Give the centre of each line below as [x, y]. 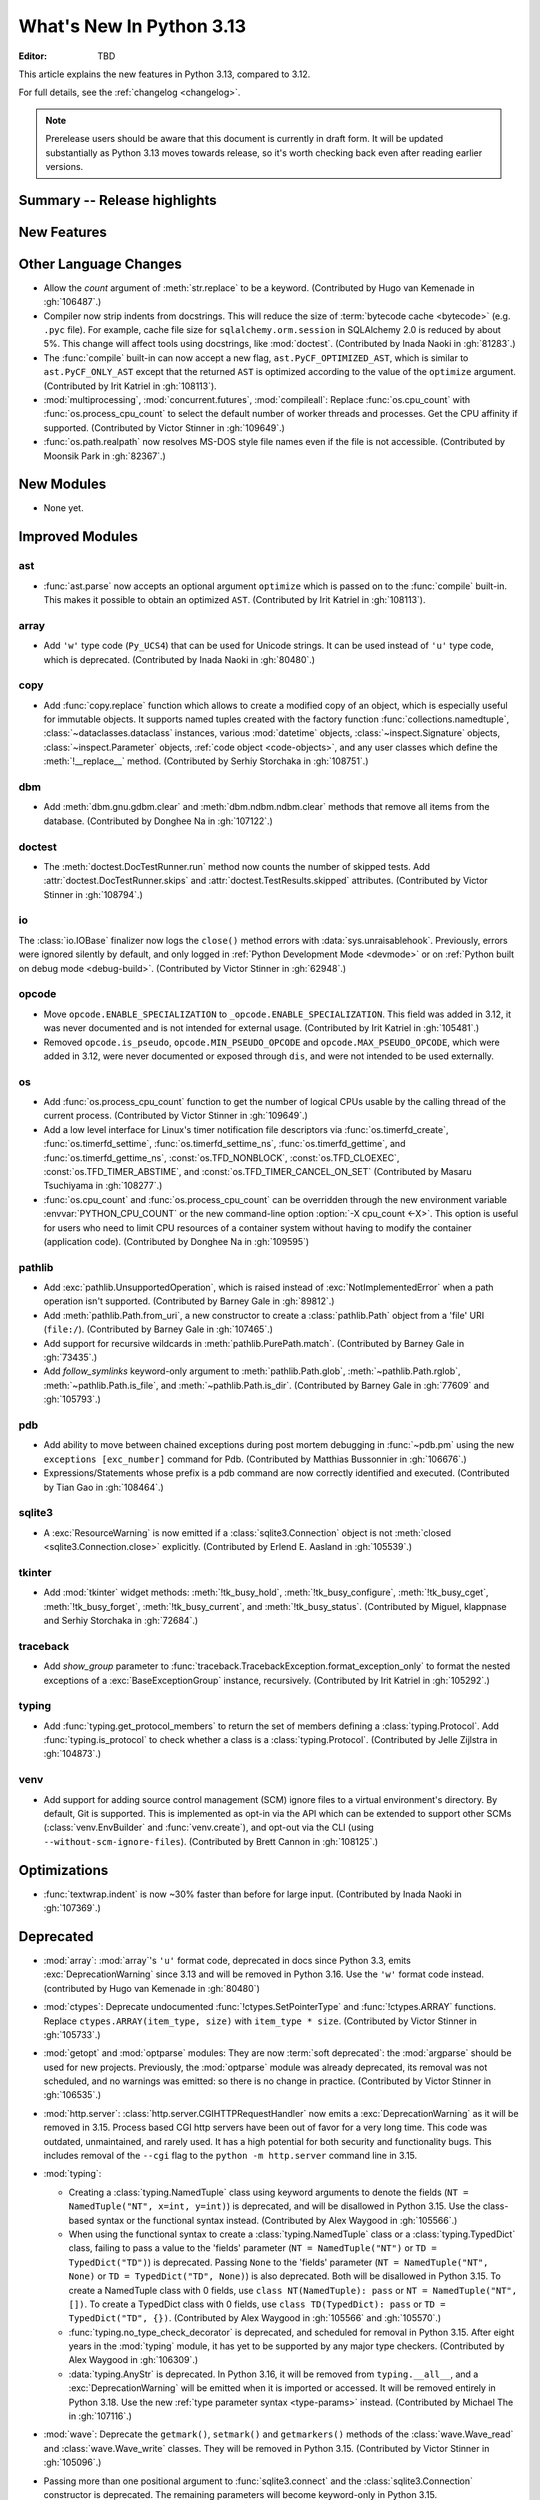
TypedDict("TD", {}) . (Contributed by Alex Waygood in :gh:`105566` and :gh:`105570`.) [255, 2318]
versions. [64, 166]
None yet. [63, 508]
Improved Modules [78, 536]
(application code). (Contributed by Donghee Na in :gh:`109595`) [176, 1241]
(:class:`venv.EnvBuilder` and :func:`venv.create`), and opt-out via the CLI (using [208, 1827]
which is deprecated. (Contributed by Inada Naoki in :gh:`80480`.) [179, 659]
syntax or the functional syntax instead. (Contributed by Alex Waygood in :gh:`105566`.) [277, 2220]
